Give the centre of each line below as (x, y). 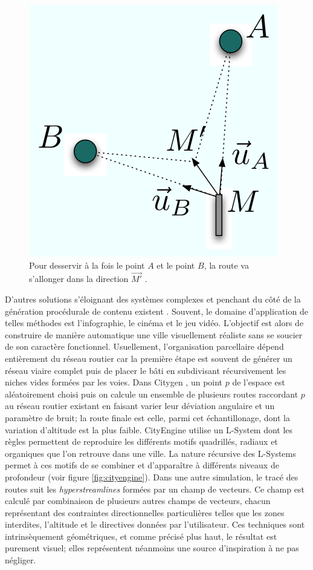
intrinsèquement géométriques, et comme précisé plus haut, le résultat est (141, 536)
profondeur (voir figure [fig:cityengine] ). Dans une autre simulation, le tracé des (152, 477)
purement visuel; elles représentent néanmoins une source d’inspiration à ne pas (152, 548)
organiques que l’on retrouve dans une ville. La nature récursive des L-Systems (150, 453)
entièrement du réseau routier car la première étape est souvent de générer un (149, 358)
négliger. (21, 560)
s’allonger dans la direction (79, 279)
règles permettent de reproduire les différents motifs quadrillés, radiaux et (141, 441)
